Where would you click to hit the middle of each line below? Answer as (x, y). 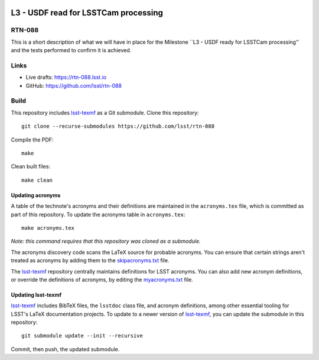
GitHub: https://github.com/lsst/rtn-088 (74, 85)
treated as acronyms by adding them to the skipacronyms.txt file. (90, 261)
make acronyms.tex (48, 228)
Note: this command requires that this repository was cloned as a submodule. (106, 241)
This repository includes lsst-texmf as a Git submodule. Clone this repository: (105, 112)
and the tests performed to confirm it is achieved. (71, 50)
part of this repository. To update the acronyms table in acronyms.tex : (98, 214)
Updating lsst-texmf (36, 295)
